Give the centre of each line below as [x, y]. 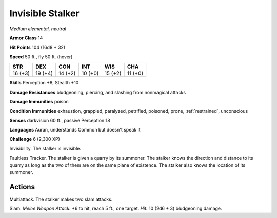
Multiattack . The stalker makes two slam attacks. [61, 199]
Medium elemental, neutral [38, 29]
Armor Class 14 [26, 38]
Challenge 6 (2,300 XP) [35, 139]
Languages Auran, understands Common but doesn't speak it [75, 130]
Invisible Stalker [44, 13]
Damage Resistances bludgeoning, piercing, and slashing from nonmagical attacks [98, 92]
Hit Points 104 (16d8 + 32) [37, 47]
